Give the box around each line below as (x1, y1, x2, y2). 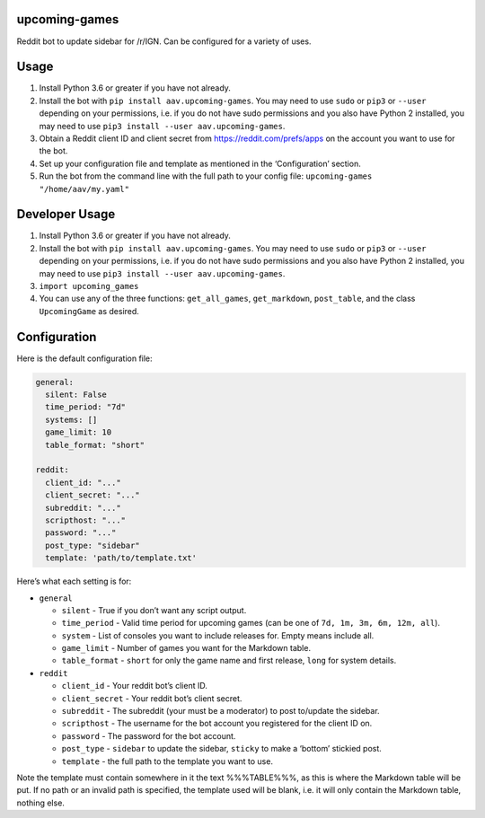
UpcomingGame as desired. (39, 305, 139, 316)
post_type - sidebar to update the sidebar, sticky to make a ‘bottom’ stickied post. (61, 743, 382, 754)
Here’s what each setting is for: (16, 576, 132, 587)
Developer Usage (16, 207, 116, 222)
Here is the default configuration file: (16, 353, 153, 364)
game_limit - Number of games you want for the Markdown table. (61, 643, 312, 654)
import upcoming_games (39, 281, 139, 292)
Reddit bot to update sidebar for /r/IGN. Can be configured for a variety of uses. (16, 36, 312, 47)
